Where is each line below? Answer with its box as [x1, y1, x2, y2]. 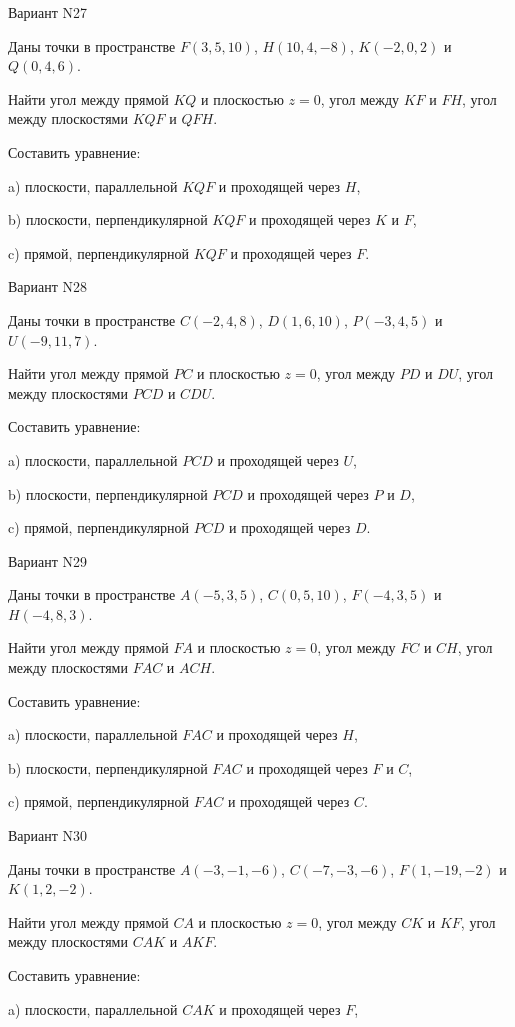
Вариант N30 [8, 825, 88, 846]
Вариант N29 [8, 550, 88, 571]
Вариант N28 [8, 276, 88, 297]
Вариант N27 [8, 2, 88, 22]
